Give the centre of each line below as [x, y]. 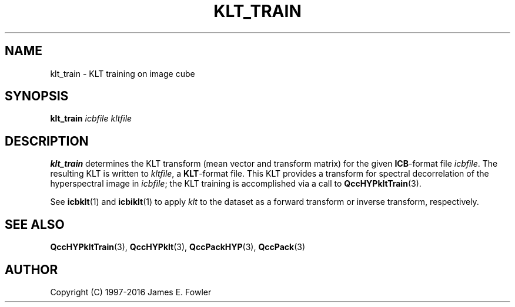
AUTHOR [31, 269]
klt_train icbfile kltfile [91, 119]
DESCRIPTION [47, 141]
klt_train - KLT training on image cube [123, 73]
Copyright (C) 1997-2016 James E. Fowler [131, 292]
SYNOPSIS [37, 96]
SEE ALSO [35, 224]
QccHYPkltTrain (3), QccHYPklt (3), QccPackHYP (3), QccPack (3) [178, 247]
